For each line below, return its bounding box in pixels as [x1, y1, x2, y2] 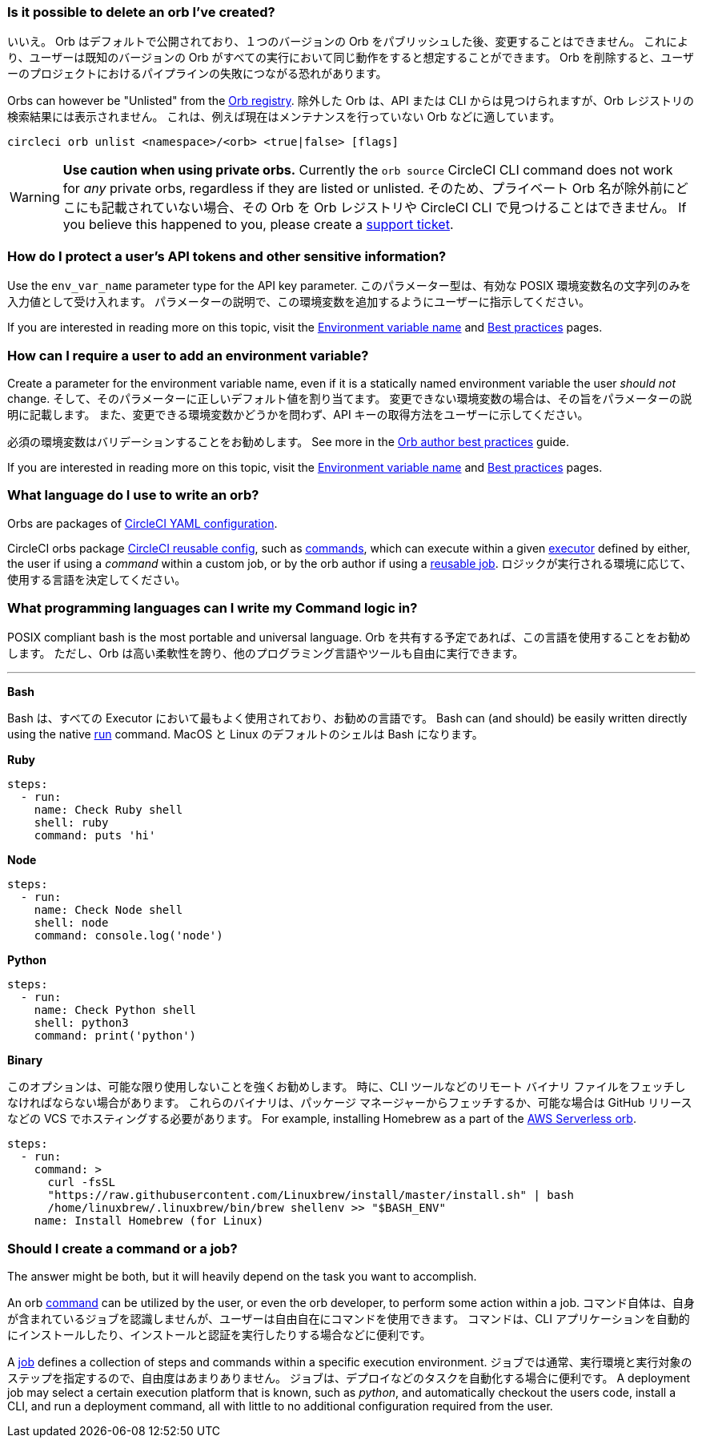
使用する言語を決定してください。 [7, 572, 187, 586]
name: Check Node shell [34, 903, 183, 917]
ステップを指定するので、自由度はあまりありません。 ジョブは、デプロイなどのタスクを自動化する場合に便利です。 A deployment [7, 1371, 691, 1386]
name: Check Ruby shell [34, 803, 183, 817]
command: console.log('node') [34, 929, 223, 943]
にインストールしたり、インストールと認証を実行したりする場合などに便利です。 [7, 1328, 431, 1342]
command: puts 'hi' [34, 829, 156, 843]
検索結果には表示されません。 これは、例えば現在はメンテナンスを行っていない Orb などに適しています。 [7, 110, 561, 124]
